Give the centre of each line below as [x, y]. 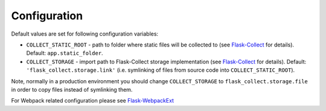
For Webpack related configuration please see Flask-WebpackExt [93, 101]
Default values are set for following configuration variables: [85, 34]
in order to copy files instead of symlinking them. [72, 89]
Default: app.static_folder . [65, 53]
